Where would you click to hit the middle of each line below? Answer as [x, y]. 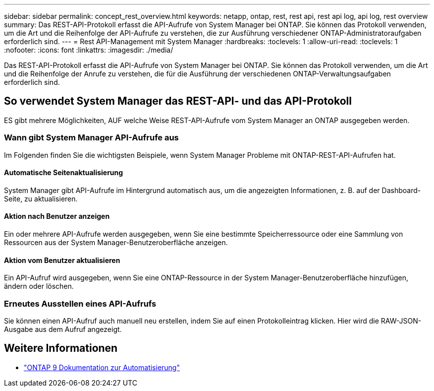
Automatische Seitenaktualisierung [64, 173]
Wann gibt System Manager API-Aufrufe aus [91, 138]
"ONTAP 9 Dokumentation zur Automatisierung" [102, 367]
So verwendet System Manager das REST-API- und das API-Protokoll [178, 101]
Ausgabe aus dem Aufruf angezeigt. [63, 329]
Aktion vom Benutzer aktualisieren [62, 260]
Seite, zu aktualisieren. [41, 198]
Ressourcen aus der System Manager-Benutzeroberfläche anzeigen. [116, 243]
